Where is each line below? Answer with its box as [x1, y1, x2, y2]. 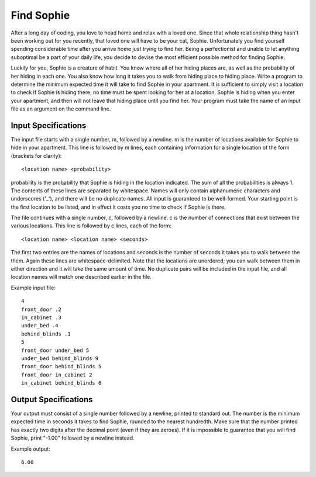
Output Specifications [11, 395, 93, 405]
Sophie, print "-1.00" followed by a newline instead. [11, 434, 135, 441]
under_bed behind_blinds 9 [21, 355, 99, 362]
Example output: [11, 445, 50, 452]
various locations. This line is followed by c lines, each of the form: [11, 222, 172, 229]
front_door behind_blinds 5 [21, 363, 102, 370]
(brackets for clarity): [11, 152, 62, 159]
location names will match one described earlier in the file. [11, 274, 152, 281]
